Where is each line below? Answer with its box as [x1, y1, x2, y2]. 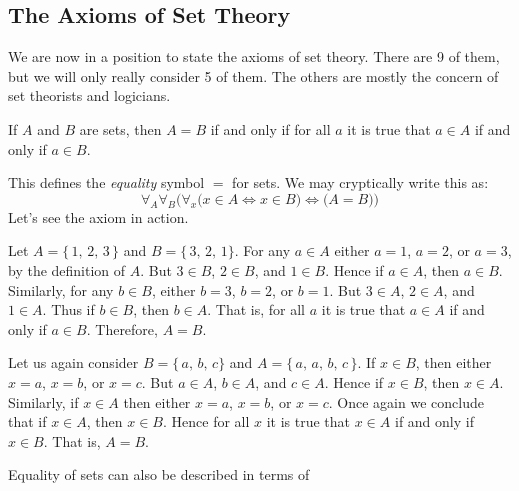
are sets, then [79, 118, 162, 139]
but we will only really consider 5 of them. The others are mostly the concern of [8, 65, 499, 86]
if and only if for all [210, 118, 331, 139]
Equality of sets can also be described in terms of [8, 464, 310, 485]
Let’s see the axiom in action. [8, 206, 189, 227]
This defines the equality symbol [8, 172, 205, 193]
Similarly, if [8, 391, 79, 412]
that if [8, 411, 47, 432]
